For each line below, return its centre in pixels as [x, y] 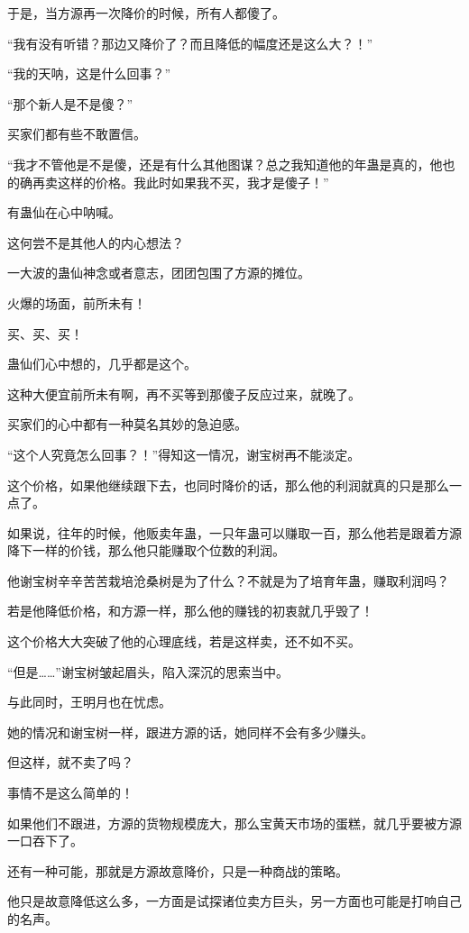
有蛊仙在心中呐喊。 [64, 212]
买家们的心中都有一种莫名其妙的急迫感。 [127, 424]
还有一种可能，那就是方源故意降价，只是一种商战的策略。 [178, 870]
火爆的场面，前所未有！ [77, 302]
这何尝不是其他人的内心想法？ [96, 242]
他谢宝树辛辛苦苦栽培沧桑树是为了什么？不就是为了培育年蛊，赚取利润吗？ [228, 580]
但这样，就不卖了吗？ [70, 762]
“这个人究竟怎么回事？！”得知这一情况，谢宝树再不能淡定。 [184, 454]
